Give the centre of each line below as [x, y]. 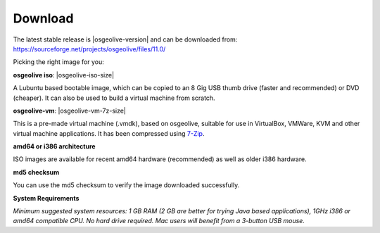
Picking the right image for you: [59, 62]
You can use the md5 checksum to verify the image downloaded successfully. [126, 185]
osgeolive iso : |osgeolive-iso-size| [64, 75]
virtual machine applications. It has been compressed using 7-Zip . [109, 133]
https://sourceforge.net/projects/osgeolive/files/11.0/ [89, 49]
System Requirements [46, 198]
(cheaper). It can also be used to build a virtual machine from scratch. [114, 98]
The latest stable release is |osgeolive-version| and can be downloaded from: [125, 39]
